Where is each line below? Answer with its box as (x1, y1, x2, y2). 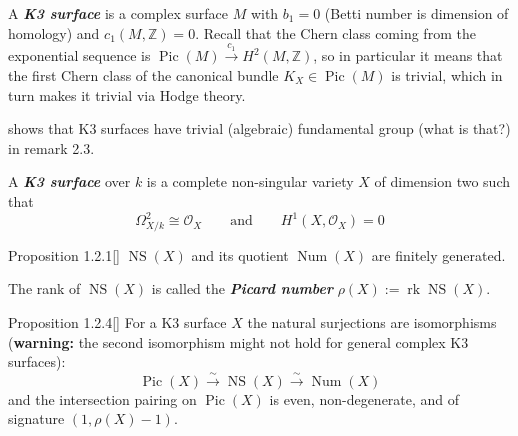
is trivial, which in (391, 64, 503, 85)
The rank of (8, 278, 81, 299)
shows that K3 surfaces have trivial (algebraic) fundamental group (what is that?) (8, 118, 511, 139)
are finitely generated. (371, 244, 506, 265)
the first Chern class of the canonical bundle (8, 64, 279, 85)
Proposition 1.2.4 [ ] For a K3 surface (8, 311, 227, 332)
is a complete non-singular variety (146, 171, 354, 192)
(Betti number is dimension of (324, 3, 509, 23)
